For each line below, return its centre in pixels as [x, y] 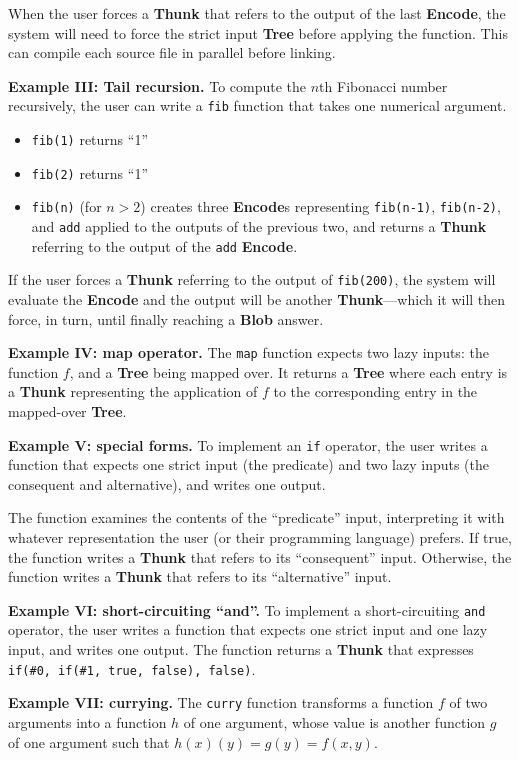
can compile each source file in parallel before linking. [172, 52]
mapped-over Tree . [67, 411]
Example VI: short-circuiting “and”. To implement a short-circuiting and [247, 609]
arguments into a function [87, 721]
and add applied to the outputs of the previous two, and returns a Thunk [259, 226]
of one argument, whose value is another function [334, 721]
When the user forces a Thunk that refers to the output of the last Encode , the [257, 13]
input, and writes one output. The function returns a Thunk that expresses [241, 649]
